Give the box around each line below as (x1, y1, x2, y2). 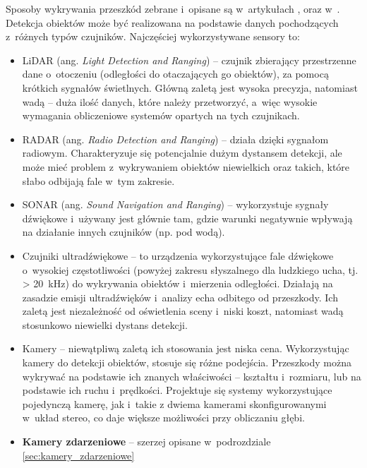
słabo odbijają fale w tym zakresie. (22, 173, 175, 188)
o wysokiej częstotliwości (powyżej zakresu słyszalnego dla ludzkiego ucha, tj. (22, 262, 359, 277)
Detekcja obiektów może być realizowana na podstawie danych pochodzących (6, 15, 339, 30)
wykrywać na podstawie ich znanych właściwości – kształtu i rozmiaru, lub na (22, 368, 361, 383)
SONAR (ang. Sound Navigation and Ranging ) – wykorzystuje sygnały (22, 197, 329, 212)
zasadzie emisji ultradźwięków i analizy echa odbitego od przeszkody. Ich (22, 289, 338, 304)
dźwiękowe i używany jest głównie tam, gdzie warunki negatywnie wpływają (22, 210, 353, 225)
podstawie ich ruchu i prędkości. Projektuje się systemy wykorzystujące (22, 383, 332, 397)
